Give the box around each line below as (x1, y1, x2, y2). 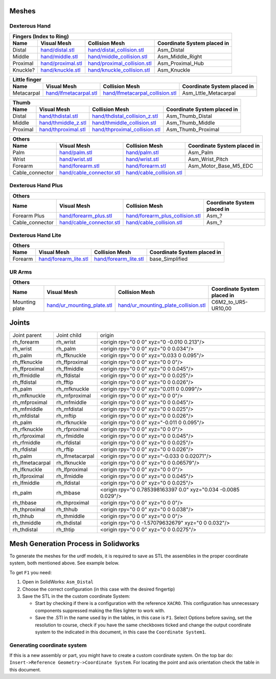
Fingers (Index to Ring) (12, 33, 69, 40)
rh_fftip (56, 378, 74, 386)
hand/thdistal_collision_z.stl (92, 112, 158, 120)
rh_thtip (56, 526, 75, 533)
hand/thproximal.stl (39, 126, 86, 133)
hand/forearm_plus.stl (59, 212, 112, 219)
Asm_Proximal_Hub (157, 59, 204, 66)
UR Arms (9, 268, 32, 276)
